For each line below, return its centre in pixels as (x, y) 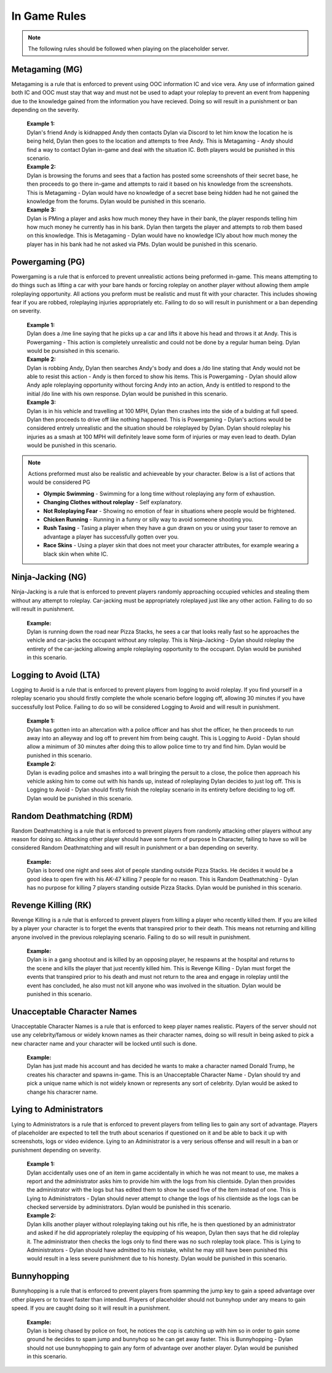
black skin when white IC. (76, 554)
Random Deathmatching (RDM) (72, 816)
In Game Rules (49, 16)
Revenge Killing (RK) (52, 905)
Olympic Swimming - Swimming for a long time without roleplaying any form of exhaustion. (160, 493)
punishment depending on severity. (56, 1150)
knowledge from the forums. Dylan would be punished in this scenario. (116, 201)
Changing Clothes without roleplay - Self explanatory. (113, 502)
